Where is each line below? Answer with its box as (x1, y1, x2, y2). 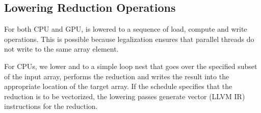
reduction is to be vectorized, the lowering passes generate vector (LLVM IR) (4, 91, 245, 101)
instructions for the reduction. (4, 101, 98, 111)
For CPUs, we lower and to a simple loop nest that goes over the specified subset (4, 60, 257, 71)
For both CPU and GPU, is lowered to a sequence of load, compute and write (4, 24, 247, 34)
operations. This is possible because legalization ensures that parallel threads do (4, 33, 254, 44)
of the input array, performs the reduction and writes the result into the (4, 71, 229, 81)
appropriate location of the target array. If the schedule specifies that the (4, 81, 232, 92)
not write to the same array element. (4, 43, 119, 54)
